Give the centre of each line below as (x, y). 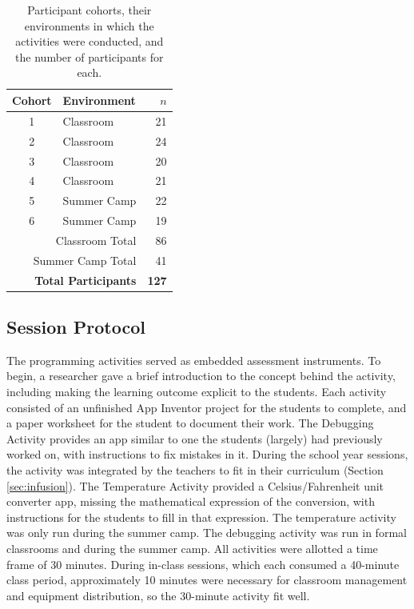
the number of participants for (90, 56)
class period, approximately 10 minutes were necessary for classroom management (207, 580)
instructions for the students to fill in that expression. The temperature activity (201, 517)
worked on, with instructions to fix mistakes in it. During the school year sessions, (207, 454)
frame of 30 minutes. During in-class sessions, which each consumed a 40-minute (203, 564)
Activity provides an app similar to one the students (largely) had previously (195, 438)
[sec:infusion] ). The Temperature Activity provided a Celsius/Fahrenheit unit (195, 485)
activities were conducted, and (90, 41)
